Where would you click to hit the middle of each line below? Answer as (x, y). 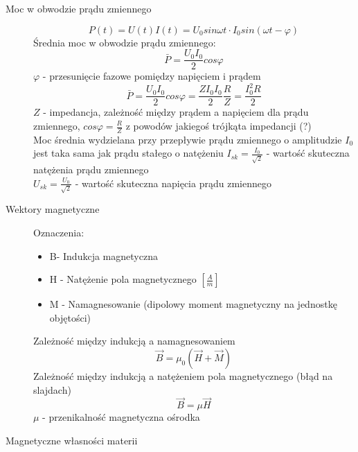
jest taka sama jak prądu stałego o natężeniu (128, 153)
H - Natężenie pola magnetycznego (123, 279)
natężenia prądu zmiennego (91, 169)
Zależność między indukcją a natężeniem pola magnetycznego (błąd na (183, 375)
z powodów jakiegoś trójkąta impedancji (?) (218, 125)
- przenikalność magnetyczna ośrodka (121, 417)
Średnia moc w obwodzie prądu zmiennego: (125, 42)
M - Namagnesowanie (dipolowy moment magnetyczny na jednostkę (193, 304)
